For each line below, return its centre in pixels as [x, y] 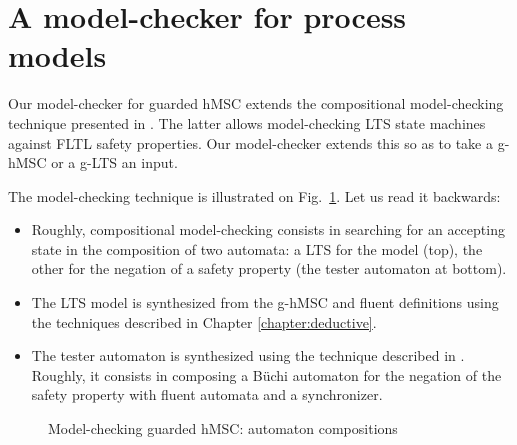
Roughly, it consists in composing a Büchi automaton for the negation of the [266, 374]
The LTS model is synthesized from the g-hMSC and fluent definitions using [265, 302]
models [57, 55]
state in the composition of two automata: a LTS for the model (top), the [257, 248]
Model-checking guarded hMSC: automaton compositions [223, 428]
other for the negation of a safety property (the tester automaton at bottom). [269, 268]
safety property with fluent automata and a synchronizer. [207, 394]
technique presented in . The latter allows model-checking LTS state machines [247, 122]
